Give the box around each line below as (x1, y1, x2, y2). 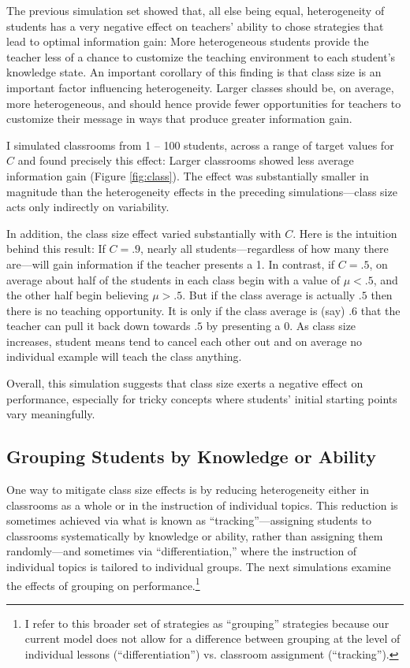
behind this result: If (6, 240, 106, 257)
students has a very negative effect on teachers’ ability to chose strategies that (6, 17, 384, 34)
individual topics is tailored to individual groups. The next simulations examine (6, 559, 391, 575)
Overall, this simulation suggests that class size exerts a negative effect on (6, 375, 363, 392)
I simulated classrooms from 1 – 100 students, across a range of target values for (6, 136, 394, 153)
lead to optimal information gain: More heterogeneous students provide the (6, 33, 369, 50)
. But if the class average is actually (182, 287, 356, 303)
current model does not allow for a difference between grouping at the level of (24, 630, 401, 647)
